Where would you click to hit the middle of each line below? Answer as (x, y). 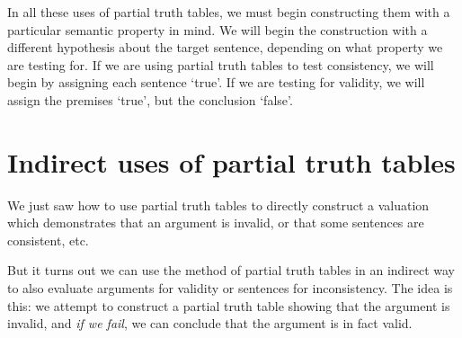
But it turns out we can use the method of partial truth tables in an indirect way (231, 270)
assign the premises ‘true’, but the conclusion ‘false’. (150, 99)
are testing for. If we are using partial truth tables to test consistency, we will (221, 64)
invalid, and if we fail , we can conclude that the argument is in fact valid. (210, 323)
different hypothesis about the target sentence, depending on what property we (225, 47)
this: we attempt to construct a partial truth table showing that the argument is (229, 305)
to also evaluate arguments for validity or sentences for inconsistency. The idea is (230, 288)
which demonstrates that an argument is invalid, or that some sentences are (216, 222)
